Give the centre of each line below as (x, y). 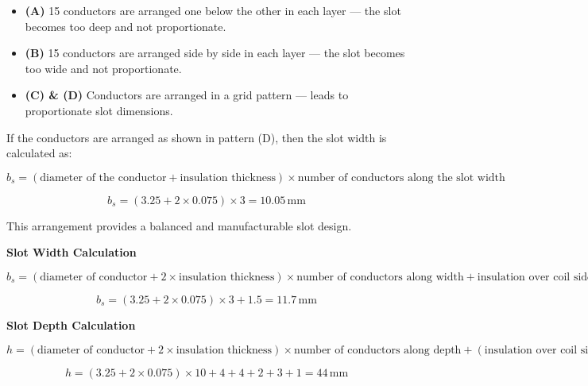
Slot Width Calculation (72, 252)
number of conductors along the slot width (401, 178)
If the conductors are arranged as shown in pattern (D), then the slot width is (197, 137)
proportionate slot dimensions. (99, 110)
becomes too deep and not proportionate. (126, 26)
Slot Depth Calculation (71, 324)
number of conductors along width (380, 277)
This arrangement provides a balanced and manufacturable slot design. (179, 225)
